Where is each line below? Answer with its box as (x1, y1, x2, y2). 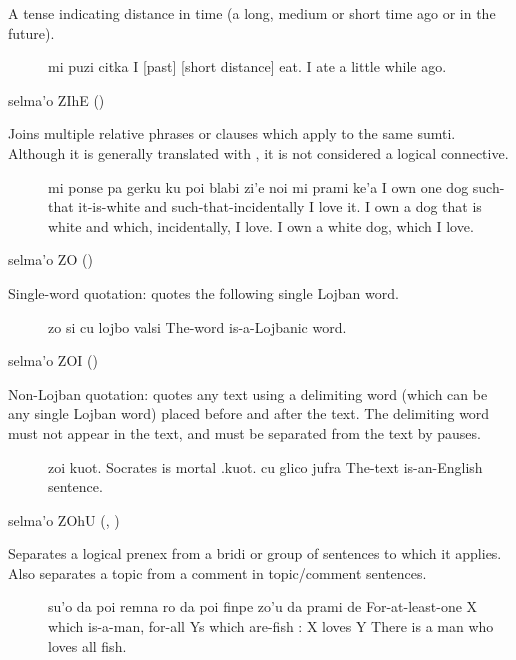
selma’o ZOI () (8, 350, 98, 371)
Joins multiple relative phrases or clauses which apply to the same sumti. (8, 123, 456, 144)
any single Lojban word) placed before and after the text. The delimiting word (8, 403, 490, 424)
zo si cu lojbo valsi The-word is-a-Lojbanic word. (48, 316, 347, 337)
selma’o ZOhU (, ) (8, 509, 120, 530)
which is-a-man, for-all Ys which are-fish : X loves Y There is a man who (48, 616, 494, 637)
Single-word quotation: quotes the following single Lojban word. (8, 282, 399, 303)
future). (8, 22, 55, 43)
